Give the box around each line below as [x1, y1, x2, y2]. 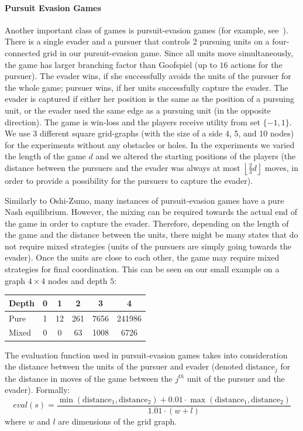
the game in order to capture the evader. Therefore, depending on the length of [5, 217, 289, 229]
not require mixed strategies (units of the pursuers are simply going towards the [5, 240, 292, 252]
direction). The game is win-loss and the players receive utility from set [5, 115, 260, 128]
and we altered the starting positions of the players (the [95, 150, 296, 162]
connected [5, 46, 40, 59]
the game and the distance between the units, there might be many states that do [5, 228, 298, 241]
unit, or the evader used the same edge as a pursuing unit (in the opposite [5, 104, 271, 116]
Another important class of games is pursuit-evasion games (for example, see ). [5, 23, 288, 36]
